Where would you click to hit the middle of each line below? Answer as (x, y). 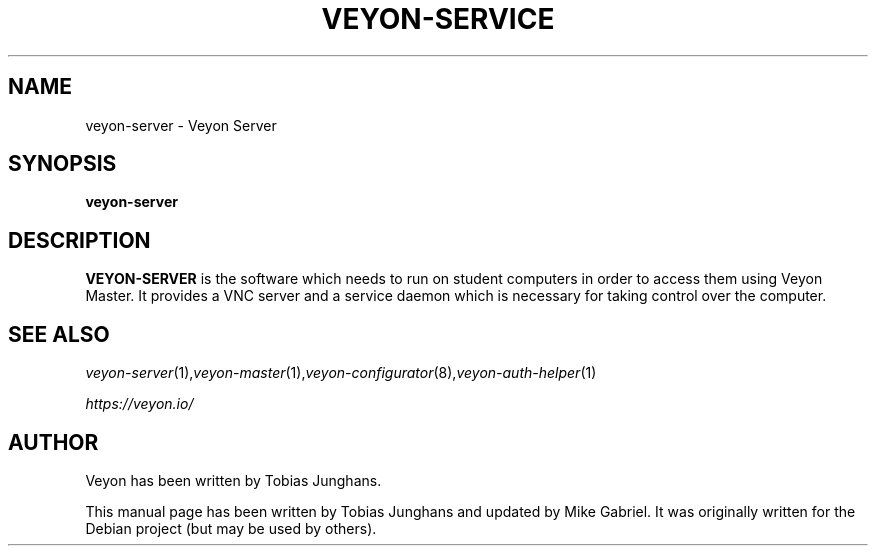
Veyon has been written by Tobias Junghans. (233, 480)
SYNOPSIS (62, 164)
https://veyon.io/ (139, 404)
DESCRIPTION (79, 240)
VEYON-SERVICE (438, 19)
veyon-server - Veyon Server (181, 125)
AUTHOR (53, 442)
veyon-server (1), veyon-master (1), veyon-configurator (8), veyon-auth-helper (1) (341, 373)
